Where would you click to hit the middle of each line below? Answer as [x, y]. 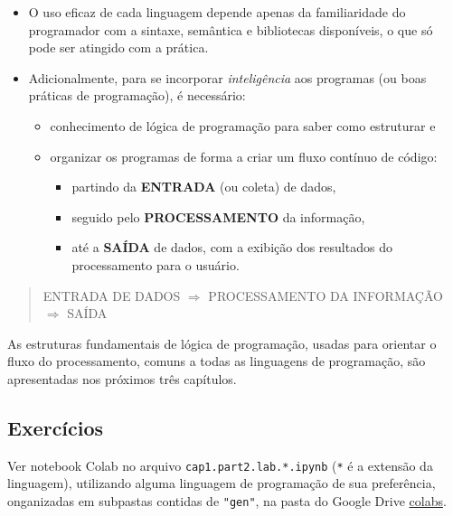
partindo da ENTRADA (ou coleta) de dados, [204, 187]
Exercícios [56, 427]
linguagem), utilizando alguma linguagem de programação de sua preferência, [222, 483]
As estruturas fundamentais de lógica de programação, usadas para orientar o [222, 343]
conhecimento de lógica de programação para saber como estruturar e [243, 125]
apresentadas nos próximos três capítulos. [122, 378]
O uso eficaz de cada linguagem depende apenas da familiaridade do [217, 12]
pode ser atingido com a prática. [118, 47]
